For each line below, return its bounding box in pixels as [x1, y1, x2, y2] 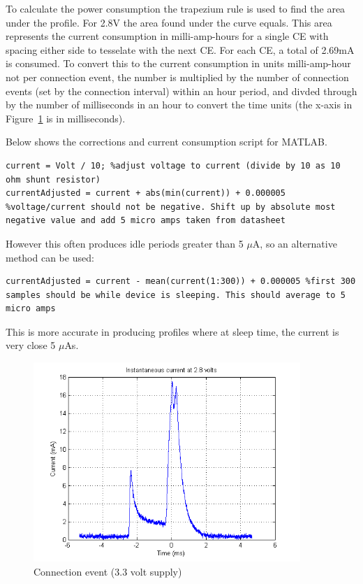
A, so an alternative [252, 236, 337, 250]
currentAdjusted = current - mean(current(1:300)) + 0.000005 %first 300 [6, 276, 356, 287]
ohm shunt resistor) [6, 174, 101, 185]
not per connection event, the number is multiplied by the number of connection [6, 69, 349, 84]
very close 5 [6, 338, 56, 352]
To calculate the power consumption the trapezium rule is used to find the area [6, 1, 346, 15]
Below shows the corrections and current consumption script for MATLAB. [6, 134, 327, 149]
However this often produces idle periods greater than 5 [6, 236, 244, 250]
